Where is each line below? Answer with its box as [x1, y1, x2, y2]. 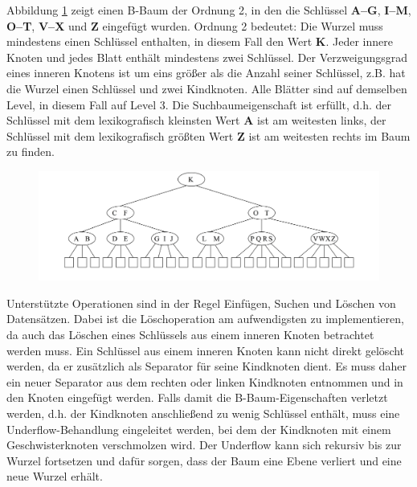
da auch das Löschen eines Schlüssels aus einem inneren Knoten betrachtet [6, 325, 374, 342]
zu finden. [6, 143, 55, 160]
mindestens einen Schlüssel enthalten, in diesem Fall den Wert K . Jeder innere [6, 33, 393, 50]
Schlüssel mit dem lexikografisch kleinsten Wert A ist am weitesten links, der [6, 112, 386, 129]
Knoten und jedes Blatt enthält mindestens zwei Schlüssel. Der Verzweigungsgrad [6, 48, 408, 65]
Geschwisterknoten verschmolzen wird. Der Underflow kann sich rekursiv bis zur [6, 436, 402, 453]
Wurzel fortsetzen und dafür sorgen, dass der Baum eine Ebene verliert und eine [6, 452, 402, 469]
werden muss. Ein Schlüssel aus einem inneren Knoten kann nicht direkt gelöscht [6, 342, 405, 358]
